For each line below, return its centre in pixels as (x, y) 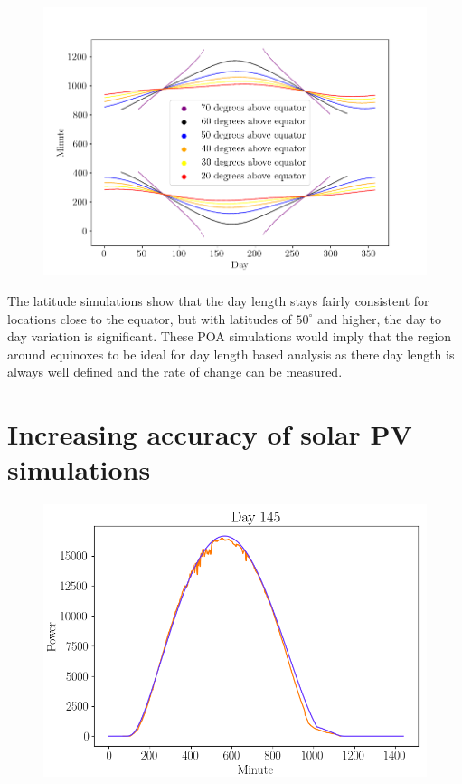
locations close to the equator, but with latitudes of (150, 318)
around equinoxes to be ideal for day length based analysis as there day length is (231, 354)
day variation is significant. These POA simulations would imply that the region (230, 336)
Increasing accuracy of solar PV (210, 434)
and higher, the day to (380, 318)
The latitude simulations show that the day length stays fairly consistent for (218, 301)
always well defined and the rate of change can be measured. (175, 372)
